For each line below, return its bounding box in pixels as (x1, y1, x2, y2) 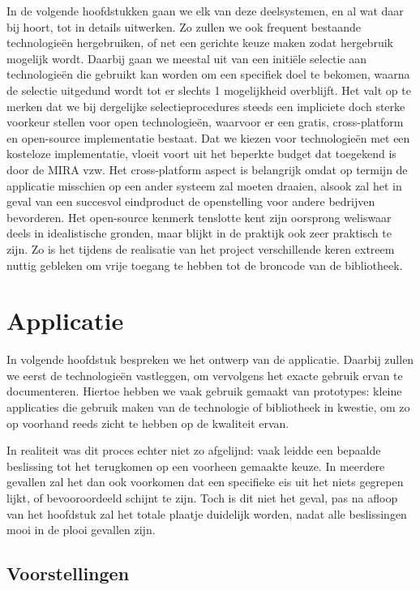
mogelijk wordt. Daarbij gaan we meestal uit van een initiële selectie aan (6, 49, 367, 66)
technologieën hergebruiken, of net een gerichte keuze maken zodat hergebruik (6, 34, 393, 51)
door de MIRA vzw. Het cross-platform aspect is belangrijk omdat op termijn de (6, 160, 408, 177)
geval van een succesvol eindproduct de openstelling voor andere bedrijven (6, 193, 375, 210)
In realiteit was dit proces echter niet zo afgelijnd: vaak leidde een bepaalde (6, 442, 381, 459)
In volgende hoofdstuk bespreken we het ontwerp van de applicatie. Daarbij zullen (6, 351, 414, 368)
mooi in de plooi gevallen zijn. (6, 521, 156, 538)
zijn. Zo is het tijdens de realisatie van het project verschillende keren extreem (6, 240, 395, 257)
